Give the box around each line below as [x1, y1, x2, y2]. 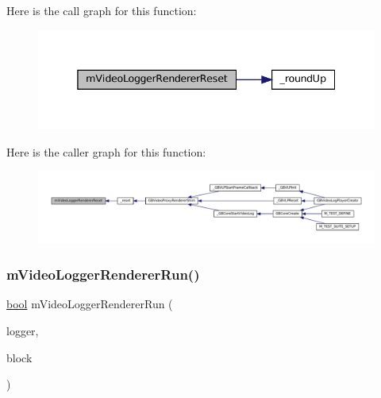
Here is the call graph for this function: [6, 2, 197, 18]
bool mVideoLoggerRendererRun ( [6, 296, 173, 312]
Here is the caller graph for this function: [6, 143, 206, 160]
